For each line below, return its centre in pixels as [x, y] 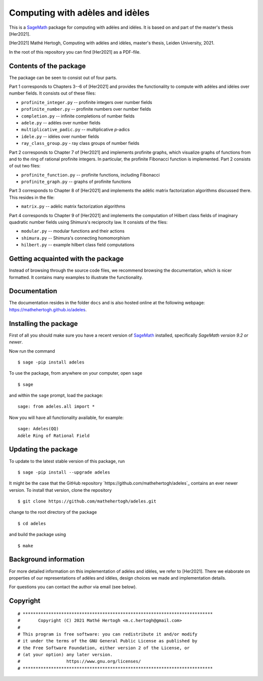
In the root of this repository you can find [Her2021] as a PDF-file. [75, 52]
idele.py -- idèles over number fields [60, 136]
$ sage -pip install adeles [51, 362]
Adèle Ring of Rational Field [54, 436]
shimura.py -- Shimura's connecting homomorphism [75, 238]
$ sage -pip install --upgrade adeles [64, 472]
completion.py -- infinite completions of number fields [78, 116]
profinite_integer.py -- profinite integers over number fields [87, 102]
